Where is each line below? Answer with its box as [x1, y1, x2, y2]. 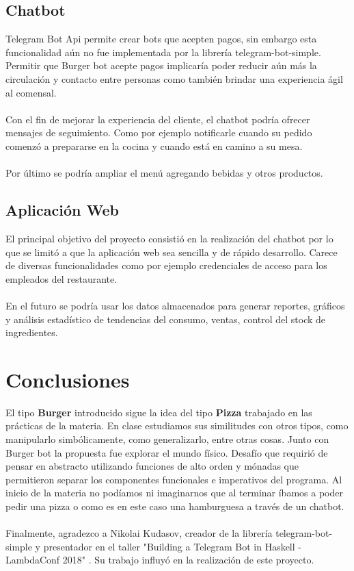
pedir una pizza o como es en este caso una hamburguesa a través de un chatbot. [5, 498, 344, 513]
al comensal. [5, 85, 57, 99]
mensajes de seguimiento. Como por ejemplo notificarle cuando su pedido [5, 125, 312, 140]
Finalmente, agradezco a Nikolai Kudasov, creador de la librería [5, 526, 273, 540]
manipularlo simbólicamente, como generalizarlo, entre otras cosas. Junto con [5, 432, 329, 446]
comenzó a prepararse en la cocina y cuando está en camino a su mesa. [5, 138, 303, 153]
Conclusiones [5, 365, 130, 393]
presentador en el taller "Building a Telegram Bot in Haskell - [43, 539, 301, 553]
